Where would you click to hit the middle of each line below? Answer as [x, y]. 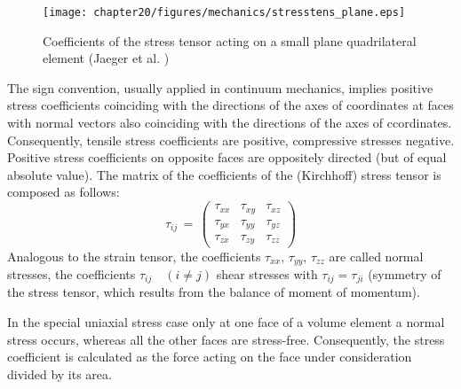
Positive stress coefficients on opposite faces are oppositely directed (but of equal [227, 157]
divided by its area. [60, 373]
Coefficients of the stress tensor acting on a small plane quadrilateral [230, 40]
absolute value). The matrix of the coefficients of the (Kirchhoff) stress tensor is [224, 174]
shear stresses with [267, 273]
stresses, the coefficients [72, 273]
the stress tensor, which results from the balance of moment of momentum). [214, 292]
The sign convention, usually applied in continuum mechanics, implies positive [220, 87]
